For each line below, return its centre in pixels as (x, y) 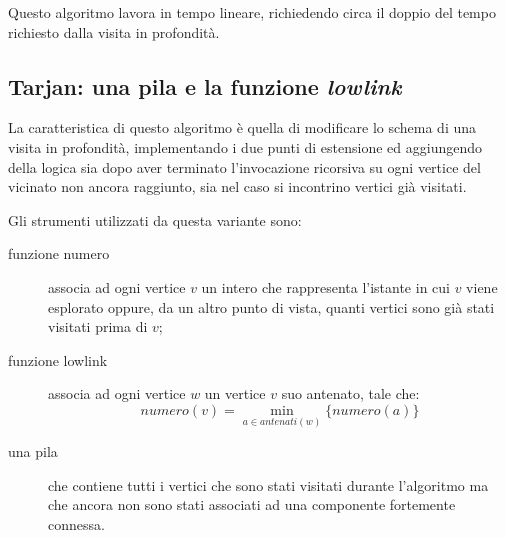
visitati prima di (98, 326)
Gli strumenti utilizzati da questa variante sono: (155, 219)
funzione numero (59, 253)
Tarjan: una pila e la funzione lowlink (205, 85)
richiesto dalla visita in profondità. (114, 31)
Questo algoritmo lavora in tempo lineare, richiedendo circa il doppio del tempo (252, 12)
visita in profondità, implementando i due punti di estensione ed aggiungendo (245, 146)
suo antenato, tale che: (350, 393)
